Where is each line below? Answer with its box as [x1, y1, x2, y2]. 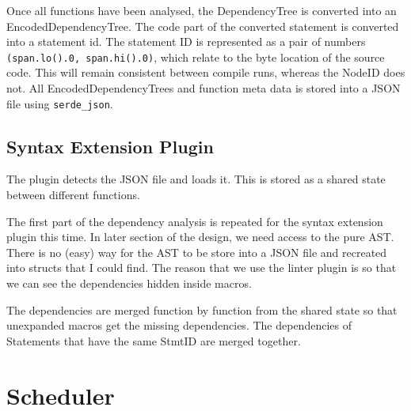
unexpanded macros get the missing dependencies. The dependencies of [6, 317, 352, 334]
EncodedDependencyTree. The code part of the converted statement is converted [6, 17, 399, 34]
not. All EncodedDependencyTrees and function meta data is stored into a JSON [6, 80, 401, 96]
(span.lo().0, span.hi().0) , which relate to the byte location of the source [6, 48, 385, 65]
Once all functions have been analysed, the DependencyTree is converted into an [6, 2, 397, 18]
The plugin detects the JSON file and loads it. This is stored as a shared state [6, 171, 386, 187]
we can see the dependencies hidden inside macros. [6, 275, 252, 292]
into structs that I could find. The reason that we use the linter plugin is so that [6, 259, 397, 276]
